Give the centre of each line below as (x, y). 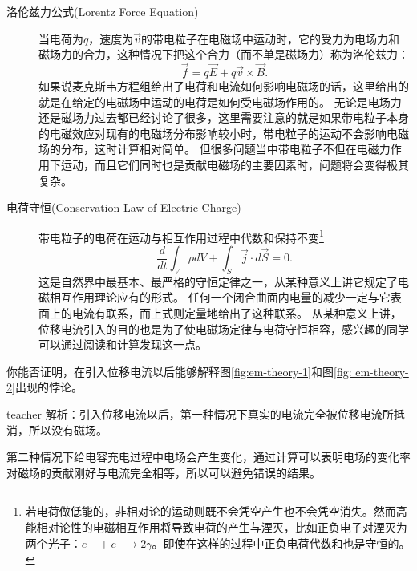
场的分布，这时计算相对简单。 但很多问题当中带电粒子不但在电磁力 (215, 149)
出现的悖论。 (49, 387)
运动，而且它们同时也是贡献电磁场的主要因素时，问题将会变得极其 (235, 164)
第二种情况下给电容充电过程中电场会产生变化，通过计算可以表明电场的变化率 (208, 457)
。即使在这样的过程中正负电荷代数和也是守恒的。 (281, 543)
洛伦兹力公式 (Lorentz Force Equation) (103, 11)
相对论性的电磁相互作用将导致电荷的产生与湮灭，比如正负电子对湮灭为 (222, 526)
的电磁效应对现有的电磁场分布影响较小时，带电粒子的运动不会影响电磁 (224, 133)
